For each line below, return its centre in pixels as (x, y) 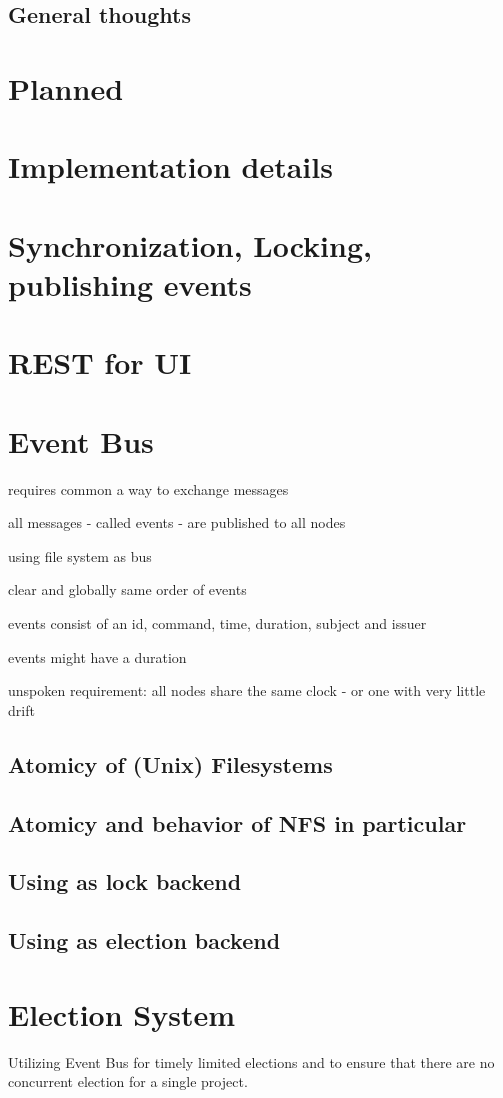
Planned (66, 87)
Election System (122, 1013)
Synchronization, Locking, (190, 244)
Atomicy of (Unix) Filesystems (170, 763)
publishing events (130, 283)
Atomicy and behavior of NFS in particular (237, 822)
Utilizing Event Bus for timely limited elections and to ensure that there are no (251, 1061)
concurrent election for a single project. (128, 1081)
